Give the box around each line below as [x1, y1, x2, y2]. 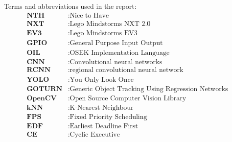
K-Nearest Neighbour [70, 104, 134, 111]
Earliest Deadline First [70, 122, 138, 130]
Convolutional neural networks [70, 58, 162, 66]
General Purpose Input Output [70, 39, 163, 47]
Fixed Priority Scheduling [70, 113, 147, 120]
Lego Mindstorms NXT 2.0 [70, 20, 151, 27]
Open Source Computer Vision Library [70, 95, 186, 102]
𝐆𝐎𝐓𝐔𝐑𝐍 [26, 85, 63, 93]
